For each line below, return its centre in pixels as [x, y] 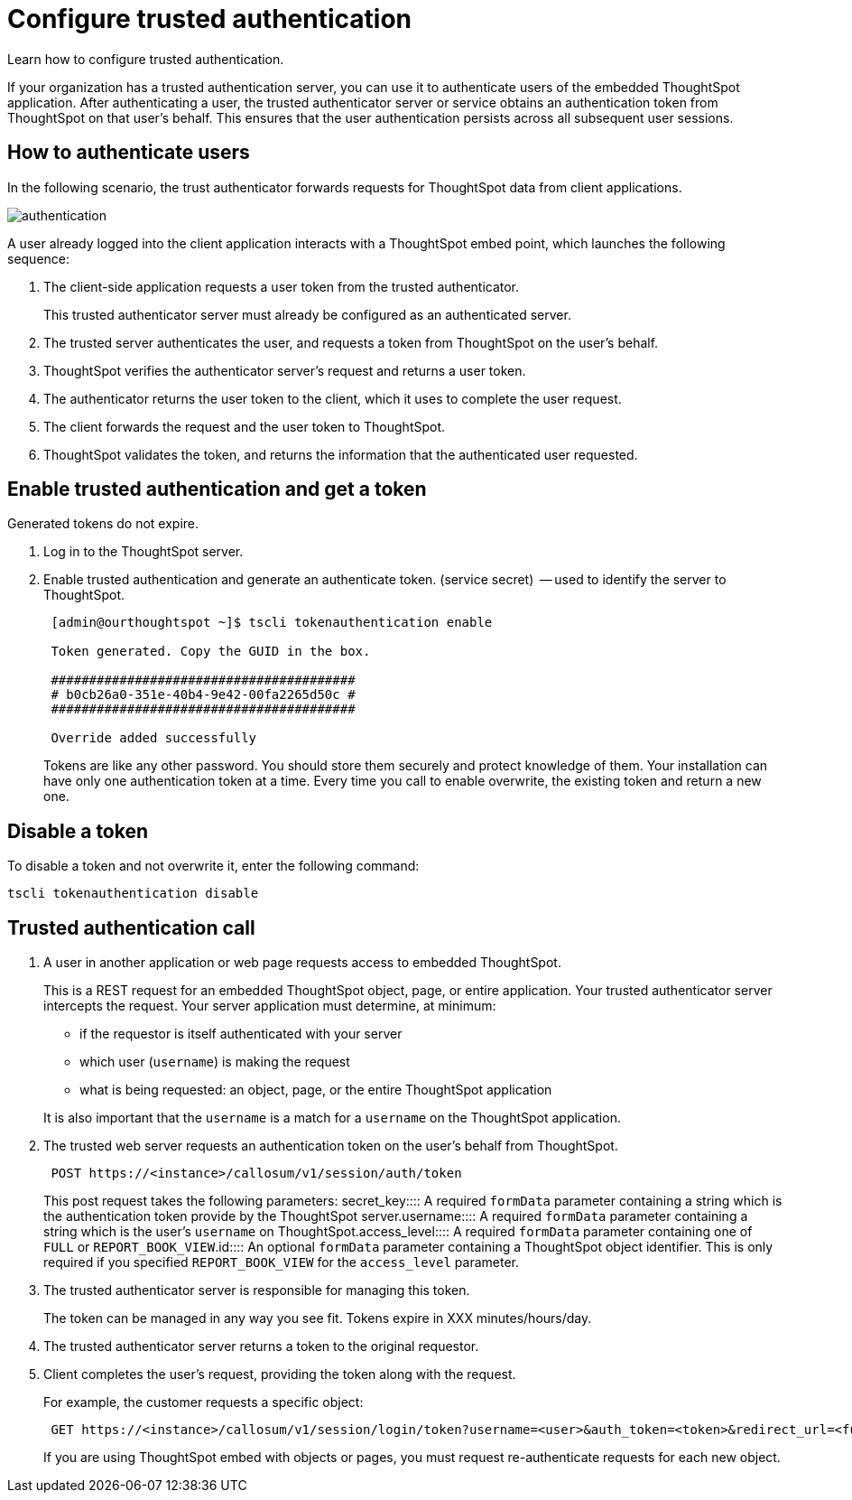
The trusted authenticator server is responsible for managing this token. [257, 1290]
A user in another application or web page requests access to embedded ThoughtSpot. [302, 963]
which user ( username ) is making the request [215, 1062]
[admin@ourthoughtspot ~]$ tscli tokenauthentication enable [272, 623]
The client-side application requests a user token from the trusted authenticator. [282, 286]
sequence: [39, 258]
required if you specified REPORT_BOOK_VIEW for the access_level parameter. [282, 1262]
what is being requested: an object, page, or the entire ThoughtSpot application [316, 1090]
